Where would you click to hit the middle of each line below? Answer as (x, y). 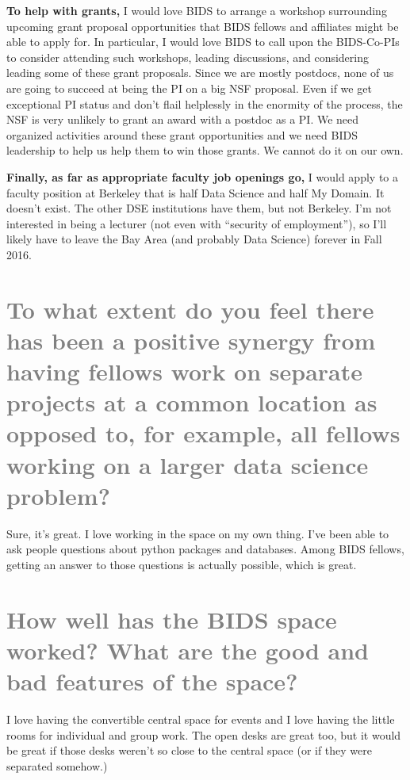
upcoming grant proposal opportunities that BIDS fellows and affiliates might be (203, 26)
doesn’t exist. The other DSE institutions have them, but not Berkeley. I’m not (199, 208)
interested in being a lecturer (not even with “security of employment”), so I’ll (197, 223)
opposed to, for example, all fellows (203, 433)
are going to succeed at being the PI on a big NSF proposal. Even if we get (189, 88)
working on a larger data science (188, 464)
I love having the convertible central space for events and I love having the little (201, 719)
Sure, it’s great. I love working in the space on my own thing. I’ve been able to (198, 533)
